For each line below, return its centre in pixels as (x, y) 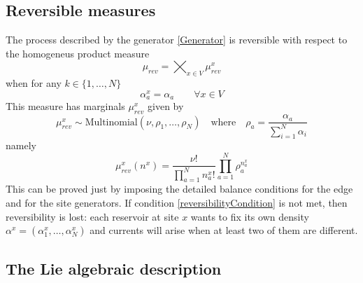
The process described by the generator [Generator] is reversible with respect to (177, 40)
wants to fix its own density (250, 216)
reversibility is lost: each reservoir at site (92, 216)
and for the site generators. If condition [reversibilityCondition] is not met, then (177, 203)
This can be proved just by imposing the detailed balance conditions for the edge (179, 189)
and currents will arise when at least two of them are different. (224, 230)
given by (166, 106)
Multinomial (111, 122)
